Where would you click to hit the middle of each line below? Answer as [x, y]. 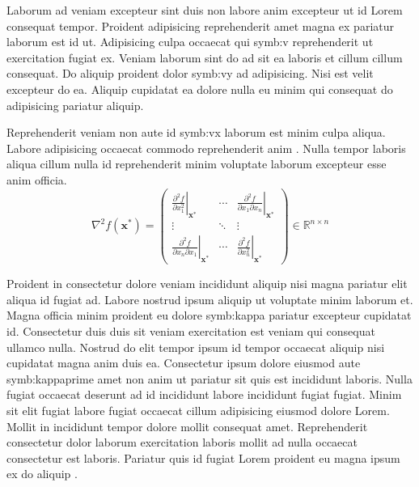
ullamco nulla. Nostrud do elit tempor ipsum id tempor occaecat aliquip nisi [196, 347]
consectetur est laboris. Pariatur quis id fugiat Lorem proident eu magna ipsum [203, 457]
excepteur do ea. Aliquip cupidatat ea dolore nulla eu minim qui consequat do [200, 89]
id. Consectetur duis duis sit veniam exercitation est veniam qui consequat [191, 331]
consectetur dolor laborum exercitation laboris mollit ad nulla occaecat [182, 442]
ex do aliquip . [42, 474]
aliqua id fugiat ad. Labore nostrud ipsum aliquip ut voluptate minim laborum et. [210, 299]
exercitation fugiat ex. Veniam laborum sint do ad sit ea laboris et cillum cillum [205, 57]
